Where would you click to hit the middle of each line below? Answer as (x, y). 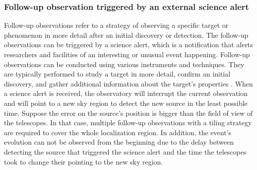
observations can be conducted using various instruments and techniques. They (124, 64)
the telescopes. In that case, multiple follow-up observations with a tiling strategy (128, 123)
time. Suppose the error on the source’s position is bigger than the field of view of (128, 113)
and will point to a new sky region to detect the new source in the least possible (126, 103)
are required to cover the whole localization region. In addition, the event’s (118, 132)
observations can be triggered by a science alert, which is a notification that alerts (128, 44)
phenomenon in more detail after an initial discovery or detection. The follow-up (126, 35)
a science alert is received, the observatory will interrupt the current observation (126, 93)
